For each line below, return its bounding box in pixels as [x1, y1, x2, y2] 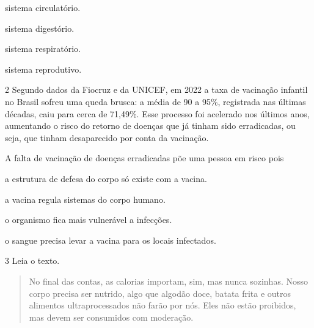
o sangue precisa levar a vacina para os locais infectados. [5, 233, 216, 246]
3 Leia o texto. [5, 254, 60, 267]
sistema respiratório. [5, 42, 81, 55]
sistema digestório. [5, 21, 75, 34]
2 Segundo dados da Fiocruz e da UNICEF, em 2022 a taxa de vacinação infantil [5, 83, 308, 96]
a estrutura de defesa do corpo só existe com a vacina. [5, 172, 207, 184]
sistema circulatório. [5, 1, 81, 13]
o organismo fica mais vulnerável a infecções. [5, 213, 172, 226]
